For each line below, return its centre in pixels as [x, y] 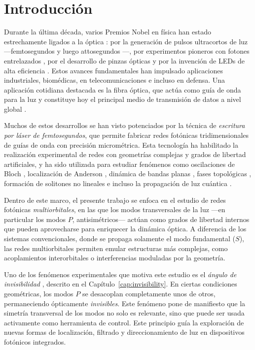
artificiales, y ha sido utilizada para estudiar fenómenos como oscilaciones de [120, 164]
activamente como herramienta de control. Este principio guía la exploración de [124, 322]
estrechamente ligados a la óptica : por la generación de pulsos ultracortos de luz [126, 41]
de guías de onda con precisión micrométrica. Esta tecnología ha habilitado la [121, 144]
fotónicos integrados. [35, 341]
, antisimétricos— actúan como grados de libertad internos [161, 219]
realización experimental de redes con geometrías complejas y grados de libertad [125, 154]
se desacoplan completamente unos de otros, [149, 293]
